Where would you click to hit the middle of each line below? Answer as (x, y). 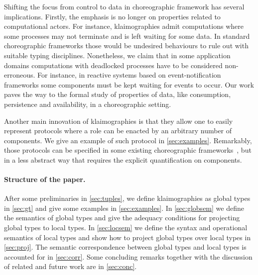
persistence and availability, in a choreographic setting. (88, 104)
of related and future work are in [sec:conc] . (70, 266)
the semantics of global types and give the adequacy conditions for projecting (122, 218)
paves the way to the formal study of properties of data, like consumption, (118, 94)
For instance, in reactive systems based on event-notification (129, 75)
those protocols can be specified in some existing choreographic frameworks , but (128, 150)
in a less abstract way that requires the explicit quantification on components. (123, 159)
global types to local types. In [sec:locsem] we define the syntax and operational (126, 228)
